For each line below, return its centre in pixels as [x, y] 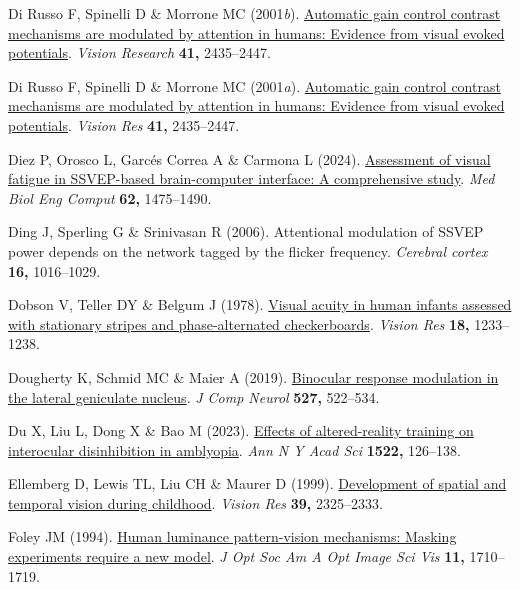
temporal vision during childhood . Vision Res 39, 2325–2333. [195, 502]
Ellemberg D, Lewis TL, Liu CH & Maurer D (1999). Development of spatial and [257, 483]
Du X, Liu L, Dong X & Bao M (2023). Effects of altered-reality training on [241, 430]
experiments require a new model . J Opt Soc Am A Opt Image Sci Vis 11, [236, 556]
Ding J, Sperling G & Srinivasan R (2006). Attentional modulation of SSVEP [246, 231]
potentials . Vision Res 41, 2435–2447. [124, 124]
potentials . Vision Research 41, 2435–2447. [139, 52]
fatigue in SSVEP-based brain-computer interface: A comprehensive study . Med [251, 178]
